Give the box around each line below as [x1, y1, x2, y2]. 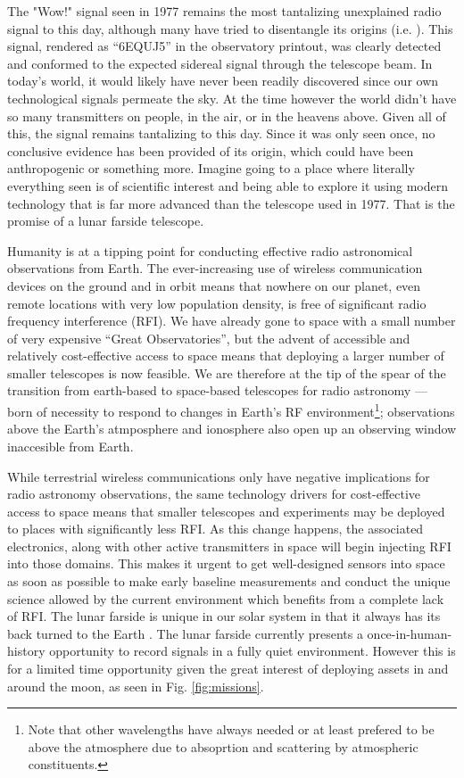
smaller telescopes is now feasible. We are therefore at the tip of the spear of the [7, 363, 446, 382]
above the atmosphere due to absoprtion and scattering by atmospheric [28, 737, 418, 756]
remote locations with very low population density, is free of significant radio [7, 294, 427, 312]
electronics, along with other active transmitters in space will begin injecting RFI [7, 536, 452, 555]
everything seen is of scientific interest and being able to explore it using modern [7, 176, 449, 194]
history [7, 641, 46, 660]
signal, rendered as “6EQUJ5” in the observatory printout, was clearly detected [7, 37, 442, 55]
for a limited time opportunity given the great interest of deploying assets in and [7, 659, 449, 678]
